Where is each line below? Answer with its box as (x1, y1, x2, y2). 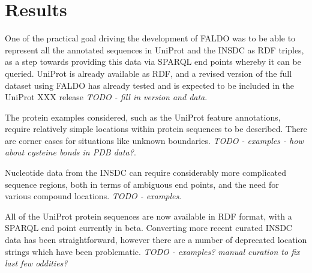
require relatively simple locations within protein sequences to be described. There (5, 122, 307, 135)
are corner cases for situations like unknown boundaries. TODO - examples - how (5, 134, 304, 146)
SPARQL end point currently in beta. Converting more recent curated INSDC (5, 221, 292, 234)
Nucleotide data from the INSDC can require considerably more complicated (5, 166, 287, 179)
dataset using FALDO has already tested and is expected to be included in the (5, 79, 295, 91)
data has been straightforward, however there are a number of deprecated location (5, 233, 307, 246)
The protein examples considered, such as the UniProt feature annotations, (5, 110, 281, 123)
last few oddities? (5, 257, 68, 269)
